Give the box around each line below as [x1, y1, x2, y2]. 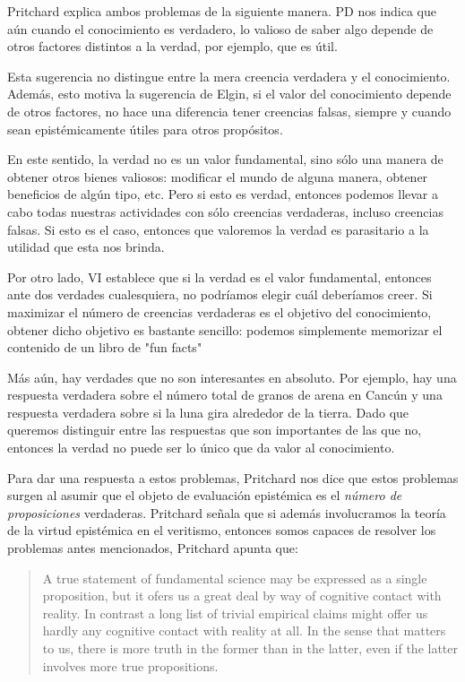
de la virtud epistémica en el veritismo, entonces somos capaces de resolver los [7, 521, 436, 540]
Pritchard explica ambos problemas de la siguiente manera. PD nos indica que [7, 2, 436, 20]
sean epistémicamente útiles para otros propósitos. [7, 119, 283, 138]
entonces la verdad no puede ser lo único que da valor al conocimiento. [7, 438, 395, 457]
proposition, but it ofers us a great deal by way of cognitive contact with [42, 586, 442, 605]
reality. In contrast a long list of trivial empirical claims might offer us [42, 603, 428, 622]
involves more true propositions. [42, 656, 219, 675]
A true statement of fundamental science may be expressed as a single [42, 568, 427, 587]
